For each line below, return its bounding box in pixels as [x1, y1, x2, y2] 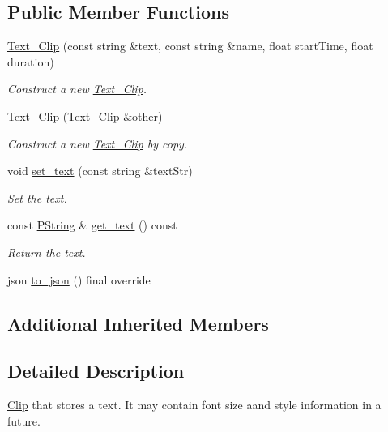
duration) [7, 53, 54, 70]
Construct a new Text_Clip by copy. [7, 135, 188, 152]
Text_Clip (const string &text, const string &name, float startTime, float [7, 37, 373, 54]
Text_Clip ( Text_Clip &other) [7, 107, 163, 124]
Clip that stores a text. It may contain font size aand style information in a [7, 396, 382, 413]
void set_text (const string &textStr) [7, 162, 193, 179]
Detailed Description [7, 358, 185, 383]
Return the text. [7, 243, 86, 260]
